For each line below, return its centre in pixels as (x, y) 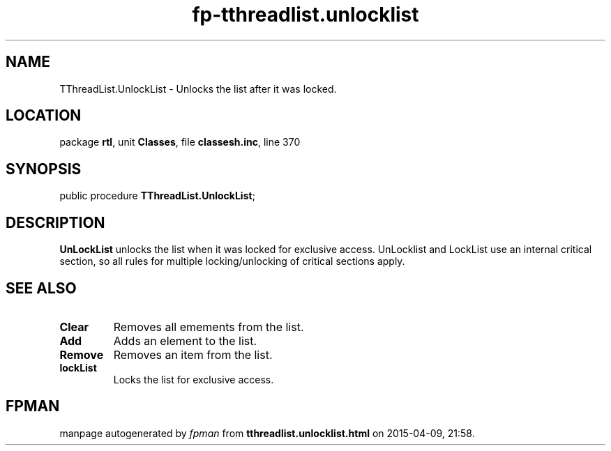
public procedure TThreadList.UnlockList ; (157, 196)
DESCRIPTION (55, 222)
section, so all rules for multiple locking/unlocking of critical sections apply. (232, 261)
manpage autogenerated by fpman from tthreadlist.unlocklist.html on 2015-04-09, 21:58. (267, 433)
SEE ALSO (41, 288)
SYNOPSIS (44, 169)
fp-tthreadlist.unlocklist (305, 15)
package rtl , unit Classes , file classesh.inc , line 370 (180, 142)
